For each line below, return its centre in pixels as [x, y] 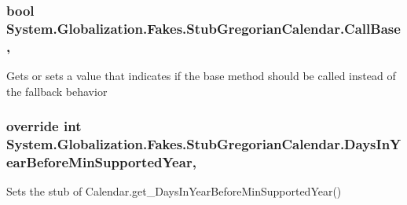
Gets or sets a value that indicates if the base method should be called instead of [201, 76]
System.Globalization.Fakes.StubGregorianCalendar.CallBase [203, 28]
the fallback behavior [57, 91]
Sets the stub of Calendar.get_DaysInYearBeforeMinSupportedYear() [174, 191]
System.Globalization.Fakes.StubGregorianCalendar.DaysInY [204, 144]
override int [44, 126]
